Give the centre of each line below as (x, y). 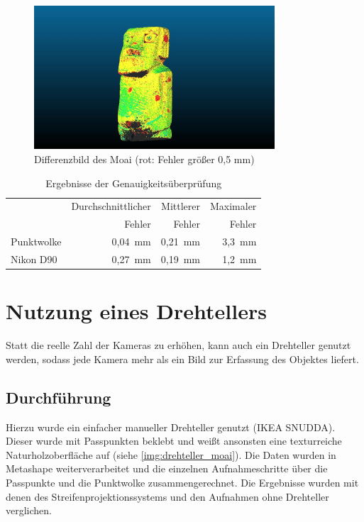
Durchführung (59, 397)
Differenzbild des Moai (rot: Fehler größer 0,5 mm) (144, 159)
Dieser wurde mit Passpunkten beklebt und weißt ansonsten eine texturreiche (174, 441)
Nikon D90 (34, 259)
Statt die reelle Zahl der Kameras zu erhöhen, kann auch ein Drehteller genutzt (178, 345)
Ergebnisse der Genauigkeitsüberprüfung (134, 183)
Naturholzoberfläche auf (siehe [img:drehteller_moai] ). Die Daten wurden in (171, 454)
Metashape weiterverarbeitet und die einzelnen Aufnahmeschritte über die (167, 468)
